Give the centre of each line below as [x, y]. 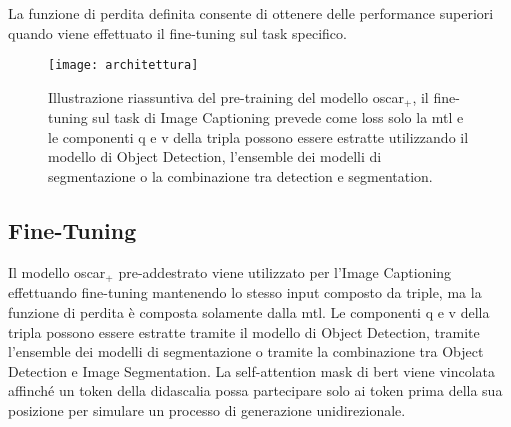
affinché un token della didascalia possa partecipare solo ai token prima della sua [255, 390]
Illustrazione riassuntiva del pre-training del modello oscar [226, 96]
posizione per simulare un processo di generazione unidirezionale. [207, 409]
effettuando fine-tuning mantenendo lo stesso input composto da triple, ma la [245, 292]
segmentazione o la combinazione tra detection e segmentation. [240, 176]
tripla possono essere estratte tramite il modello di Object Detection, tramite [244, 331]
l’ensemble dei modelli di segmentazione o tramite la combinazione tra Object [246, 351]
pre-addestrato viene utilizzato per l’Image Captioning [285, 271]
